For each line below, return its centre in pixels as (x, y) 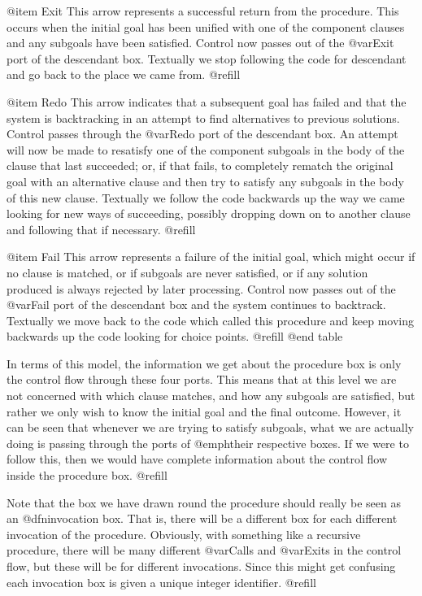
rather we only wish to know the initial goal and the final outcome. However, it (204, 411)
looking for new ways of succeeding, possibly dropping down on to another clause (209, 213)
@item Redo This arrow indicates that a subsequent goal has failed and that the (207, 101)
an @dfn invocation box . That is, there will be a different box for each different (202, 518)
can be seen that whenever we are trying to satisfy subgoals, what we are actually (210, 427)
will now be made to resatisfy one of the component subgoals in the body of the (206, 149)
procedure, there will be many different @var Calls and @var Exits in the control (204, 550)
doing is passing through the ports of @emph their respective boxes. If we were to (208, 443)
